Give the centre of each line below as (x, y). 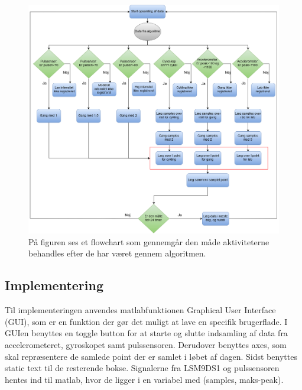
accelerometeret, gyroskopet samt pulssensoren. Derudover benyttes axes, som (146, 344)
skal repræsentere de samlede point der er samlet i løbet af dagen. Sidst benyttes (151, 356)
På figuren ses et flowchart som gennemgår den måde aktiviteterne (149, 241)
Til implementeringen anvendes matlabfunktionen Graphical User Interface (140, 310)
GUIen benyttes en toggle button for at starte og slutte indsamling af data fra (146, 333)
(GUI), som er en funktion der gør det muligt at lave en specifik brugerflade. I (146, 321)
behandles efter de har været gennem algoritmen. (117, 253)
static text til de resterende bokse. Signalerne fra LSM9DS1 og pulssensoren (142, 368)
